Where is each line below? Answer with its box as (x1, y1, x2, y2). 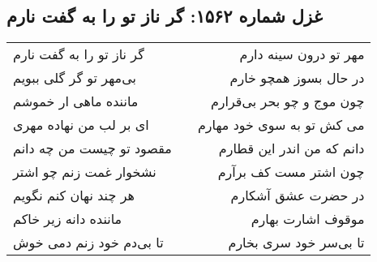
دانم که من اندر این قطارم (218, 139, 365, 158)
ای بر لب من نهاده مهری (13, 115, 149, 135)
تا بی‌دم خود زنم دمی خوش (13, 233, 164, 252)
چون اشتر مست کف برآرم (217, 162, 365, 182)
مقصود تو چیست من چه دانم (13, 139, 172, 158)
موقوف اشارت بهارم (251, 209, 365, 229)
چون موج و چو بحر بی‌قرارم (210, 92, 365, 111)
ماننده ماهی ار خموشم (13, 92, 139, 111)
